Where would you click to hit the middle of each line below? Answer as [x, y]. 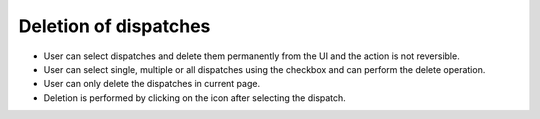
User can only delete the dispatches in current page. [151, 84]
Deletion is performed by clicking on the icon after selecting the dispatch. [195, 97]
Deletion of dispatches [114, 26]
